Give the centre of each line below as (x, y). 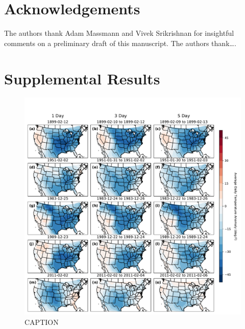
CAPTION (42, 322)
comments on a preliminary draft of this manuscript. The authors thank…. (120, 43)
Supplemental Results (82, 78)
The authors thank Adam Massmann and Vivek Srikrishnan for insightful (119, 33)
